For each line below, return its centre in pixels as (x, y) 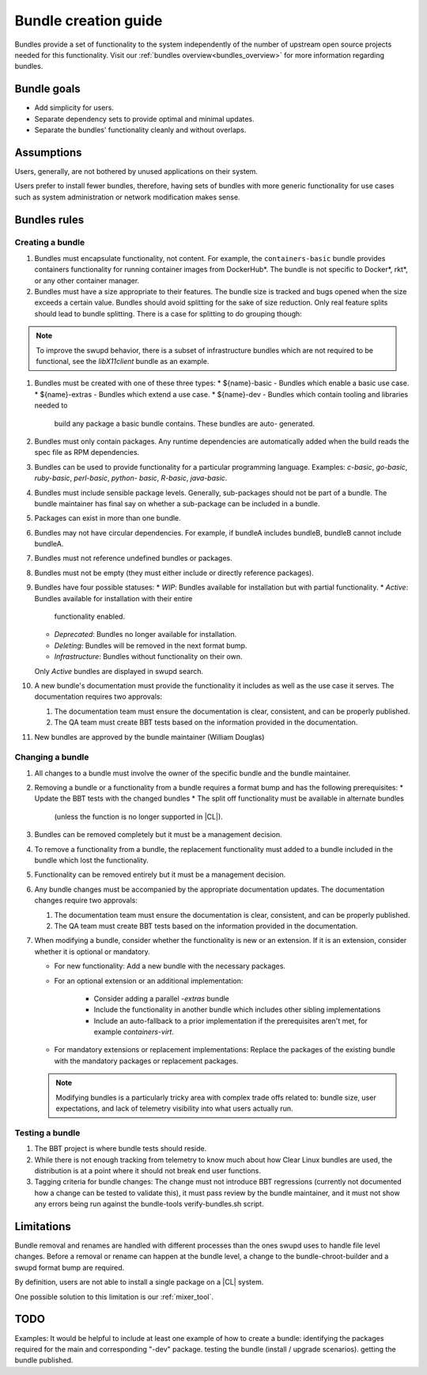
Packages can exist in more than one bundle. (108, 518)
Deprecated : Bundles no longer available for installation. (145, 634)
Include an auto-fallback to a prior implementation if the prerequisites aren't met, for (231, 1021)
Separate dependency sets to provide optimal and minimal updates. (144, 119)
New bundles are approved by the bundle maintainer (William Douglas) (149, 737)
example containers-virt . (134, 1032)
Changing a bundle (52, 757)
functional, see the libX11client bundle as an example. (123, 361)
